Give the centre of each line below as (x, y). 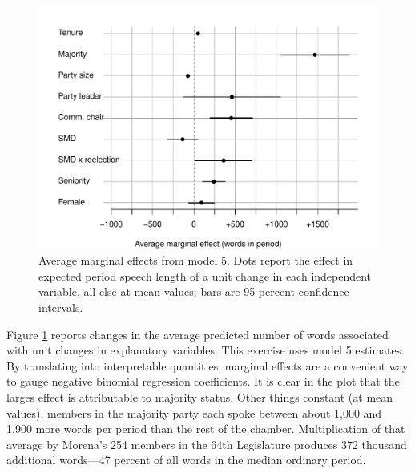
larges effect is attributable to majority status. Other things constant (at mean (200, 397)
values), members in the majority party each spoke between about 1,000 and (194, 412)
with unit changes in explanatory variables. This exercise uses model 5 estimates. (205, 350)
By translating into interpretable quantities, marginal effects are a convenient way (207, 365)
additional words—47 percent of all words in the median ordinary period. (186, 460)
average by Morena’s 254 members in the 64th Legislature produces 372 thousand (207, 444)
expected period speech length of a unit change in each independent (205, 275)
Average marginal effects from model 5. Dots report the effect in (196, 260)
